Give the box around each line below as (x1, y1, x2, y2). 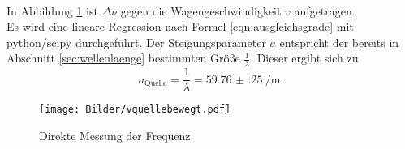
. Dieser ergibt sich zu (250, 49, 359, 66)
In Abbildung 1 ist (6, 2, 98, 19)
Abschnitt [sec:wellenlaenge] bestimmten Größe (6, 49, 240, 66)
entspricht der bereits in (279, 33, 399, 50)
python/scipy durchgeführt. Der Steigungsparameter (6, 33, 266, 50)
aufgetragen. (294, 2, 355, 19)
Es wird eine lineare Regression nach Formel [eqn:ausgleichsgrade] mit (6, 18, 354, 35)
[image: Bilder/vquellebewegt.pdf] (39, 104, 231, 116)
